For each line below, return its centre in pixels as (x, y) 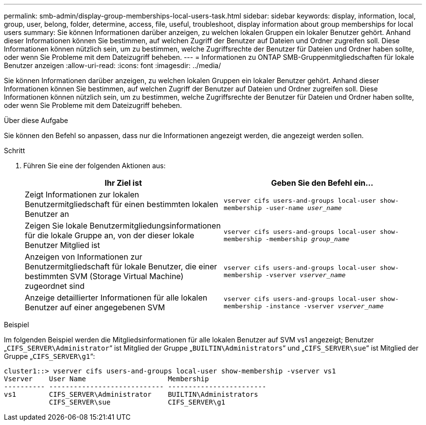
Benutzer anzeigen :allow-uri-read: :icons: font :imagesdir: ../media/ (113, 65)
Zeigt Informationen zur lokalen (82, 195)
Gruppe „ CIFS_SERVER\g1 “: (50, 356)
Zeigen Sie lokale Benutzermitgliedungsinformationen (123, 226)
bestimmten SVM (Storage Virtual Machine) (104, 276)
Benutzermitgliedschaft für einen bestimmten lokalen (122, 204)
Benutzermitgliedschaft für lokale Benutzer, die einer (121, 266)
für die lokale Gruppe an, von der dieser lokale (110, 235)
